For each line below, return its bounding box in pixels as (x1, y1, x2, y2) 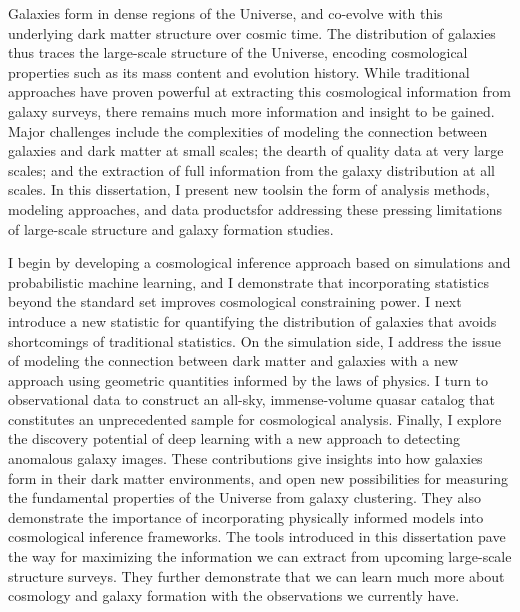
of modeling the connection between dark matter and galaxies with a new (8, 350, 459, 371)
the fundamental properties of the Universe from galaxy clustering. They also (8, 487, 482, 508)
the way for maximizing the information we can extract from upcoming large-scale (8, 546, 512, 567)
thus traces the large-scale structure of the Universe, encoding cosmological (8, 42, 468, 63)
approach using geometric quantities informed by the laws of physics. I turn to (8, 369, 489, 390)
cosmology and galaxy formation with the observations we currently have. (8, 585, 460, 606)
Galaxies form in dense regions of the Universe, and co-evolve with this (8, 3, 443, 23)
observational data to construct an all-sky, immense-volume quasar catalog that (8, 389, 495, 410)
